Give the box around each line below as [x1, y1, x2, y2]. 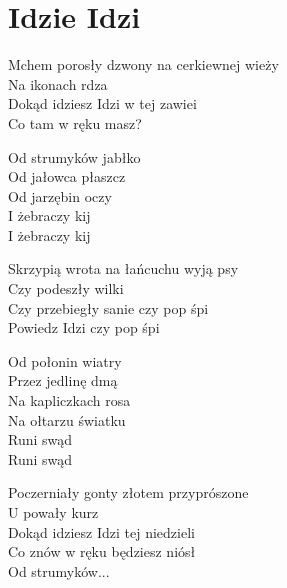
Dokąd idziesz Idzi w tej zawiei [8, 93, 197, 114]
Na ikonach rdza [8, 73, 108, 94]
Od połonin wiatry [8, 350, 122, 371]
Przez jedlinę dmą [8, 370, 118, 391]
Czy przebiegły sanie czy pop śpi [8, 297, 209, 318]
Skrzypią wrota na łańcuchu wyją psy [8, 258, 239, 279]
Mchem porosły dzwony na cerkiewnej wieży [8, 54, 279, 75]
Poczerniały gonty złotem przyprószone [8, 482, 249, 503]
